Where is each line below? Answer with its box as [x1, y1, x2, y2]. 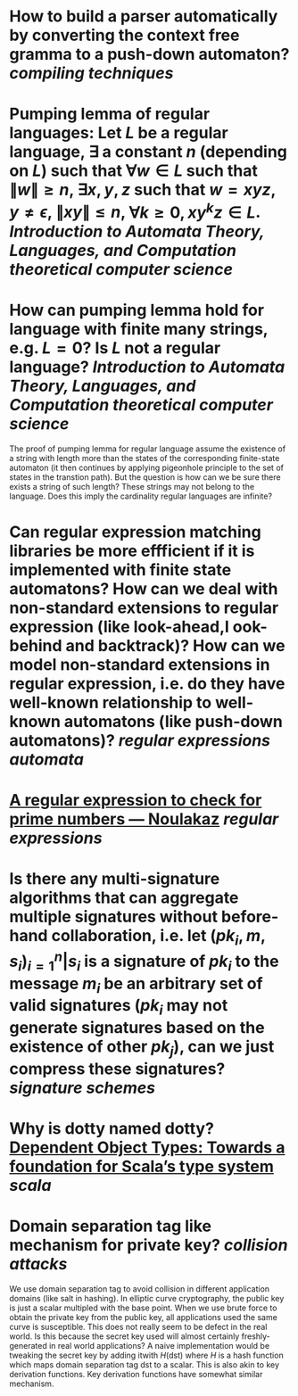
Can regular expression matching [9, 522, 261, 541]
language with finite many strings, [9, 318, 269, 339]
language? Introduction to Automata [9, 357, 286, 376]
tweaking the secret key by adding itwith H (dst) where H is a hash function [9, 1350, 284, 1360]
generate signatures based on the [9, 1017, 265, 1037]
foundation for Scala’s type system [9, 1156, 274, 1177]
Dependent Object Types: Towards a [9, 1137, 286, 1157]
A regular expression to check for [9, 790, 262, 811]
